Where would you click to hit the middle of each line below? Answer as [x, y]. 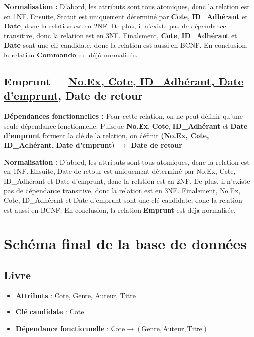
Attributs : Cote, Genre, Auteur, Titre [75, 295]
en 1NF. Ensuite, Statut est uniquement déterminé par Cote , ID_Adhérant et [126, 16]
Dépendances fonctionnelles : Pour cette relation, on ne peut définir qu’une [124, 116]
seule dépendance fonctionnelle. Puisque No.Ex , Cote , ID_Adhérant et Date [126, 126]
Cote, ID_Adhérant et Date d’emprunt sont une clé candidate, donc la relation [123, 200]
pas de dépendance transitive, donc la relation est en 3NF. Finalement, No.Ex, [122, 190]
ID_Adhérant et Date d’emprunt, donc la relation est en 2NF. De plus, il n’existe [127, 181]
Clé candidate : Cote [50, 312]
